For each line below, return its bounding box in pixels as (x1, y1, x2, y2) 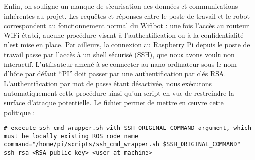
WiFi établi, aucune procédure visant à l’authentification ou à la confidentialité (4, 30, 244, 40)
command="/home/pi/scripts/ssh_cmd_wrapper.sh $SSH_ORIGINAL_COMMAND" (4, 141, 241, 148)
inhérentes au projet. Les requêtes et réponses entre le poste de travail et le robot (4, 10, 250, 21)
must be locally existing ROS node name (4, 132, 139, 140)
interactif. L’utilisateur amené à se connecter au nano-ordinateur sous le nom (4, 59, 237, 69)
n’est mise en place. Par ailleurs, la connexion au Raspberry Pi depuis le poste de (4, 39, 250, 50)
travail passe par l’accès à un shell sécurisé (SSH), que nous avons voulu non (4, 49, 235, 59)
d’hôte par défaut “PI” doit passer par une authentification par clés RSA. (4, 68, 226, 79)
